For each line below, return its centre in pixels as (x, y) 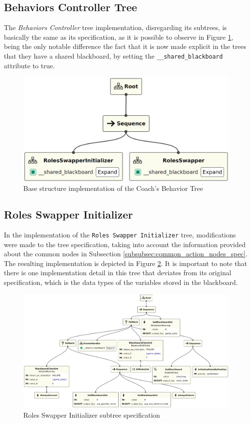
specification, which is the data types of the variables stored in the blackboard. (121, 282)
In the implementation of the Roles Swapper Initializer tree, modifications (120, 234)
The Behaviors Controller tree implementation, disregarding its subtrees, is (116, 27)
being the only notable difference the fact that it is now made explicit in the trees (125, 46)
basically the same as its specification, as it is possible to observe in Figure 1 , (119, 37)
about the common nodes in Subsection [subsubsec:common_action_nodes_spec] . (126, 254)
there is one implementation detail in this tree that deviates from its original (118, 273)
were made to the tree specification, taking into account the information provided (125, 244)
